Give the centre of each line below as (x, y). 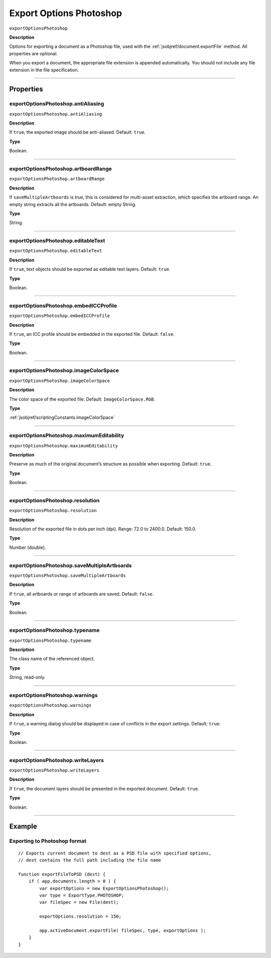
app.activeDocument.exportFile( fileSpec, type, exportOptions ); (123, 930)
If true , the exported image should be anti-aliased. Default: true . (78, 132)
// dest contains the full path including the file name (90, 860)
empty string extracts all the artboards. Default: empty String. (73, 204)
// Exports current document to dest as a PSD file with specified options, (115, 853)
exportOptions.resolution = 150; (80, 917)
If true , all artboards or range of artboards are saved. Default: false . (82, 594)
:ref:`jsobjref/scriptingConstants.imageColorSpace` (62, 418)
